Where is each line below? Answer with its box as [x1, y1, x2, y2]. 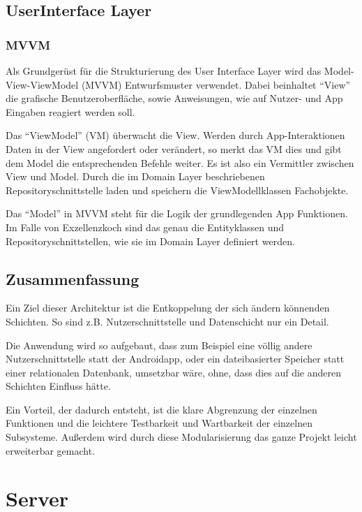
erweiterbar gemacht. [6, 443, 96, 458]
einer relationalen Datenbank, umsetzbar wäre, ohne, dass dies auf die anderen [6, 365, 341, 379]
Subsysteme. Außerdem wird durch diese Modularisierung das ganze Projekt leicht [6, 430, 357, 444]
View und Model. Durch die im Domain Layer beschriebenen [6, 169, 265, 184]
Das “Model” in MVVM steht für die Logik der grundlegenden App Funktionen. [6, 206, 348, 221]
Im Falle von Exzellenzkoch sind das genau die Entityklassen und [6, 219, 285, 234]
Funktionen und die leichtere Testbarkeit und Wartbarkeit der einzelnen [6, 416, 312, 430]
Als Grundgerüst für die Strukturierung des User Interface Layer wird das [6, 64, 322, 78]
